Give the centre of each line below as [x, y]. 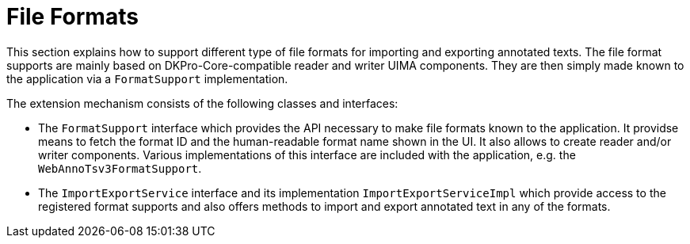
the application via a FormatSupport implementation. [147, 78]
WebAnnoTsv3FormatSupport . [120, 168]
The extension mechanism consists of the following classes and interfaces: [202, 103]
